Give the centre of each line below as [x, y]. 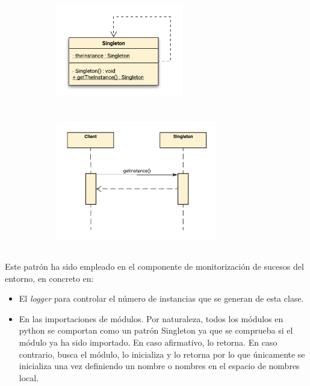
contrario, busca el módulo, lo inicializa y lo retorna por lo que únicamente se [162, 354]
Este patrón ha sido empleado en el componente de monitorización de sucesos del [154, 266]
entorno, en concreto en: [49, 278]
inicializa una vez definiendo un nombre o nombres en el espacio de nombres [159, 366]
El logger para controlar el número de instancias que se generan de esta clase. [161, 298]
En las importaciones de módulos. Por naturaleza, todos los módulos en [151, 318]
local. [29, 377]
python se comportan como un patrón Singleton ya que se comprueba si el [156, 330]
